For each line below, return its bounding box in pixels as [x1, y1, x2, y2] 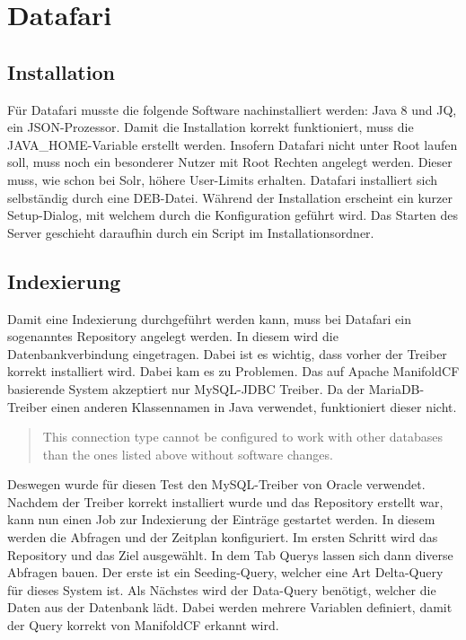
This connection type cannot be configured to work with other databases [42, 427, 444, 446]
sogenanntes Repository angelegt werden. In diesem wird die [7, 327, 339, 346]
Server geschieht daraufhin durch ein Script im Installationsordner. [7, 223, 374, 241]
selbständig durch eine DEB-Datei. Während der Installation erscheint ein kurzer [7, 188, 453, 206]
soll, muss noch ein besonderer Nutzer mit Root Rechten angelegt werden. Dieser [7, 153, 453, 171]
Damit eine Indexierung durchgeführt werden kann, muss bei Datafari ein [7, 309, 411, 328]
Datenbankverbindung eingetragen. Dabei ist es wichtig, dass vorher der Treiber [7, 344, 447, 363]
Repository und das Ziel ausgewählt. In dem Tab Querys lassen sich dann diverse [7, 545, 453, 564]
